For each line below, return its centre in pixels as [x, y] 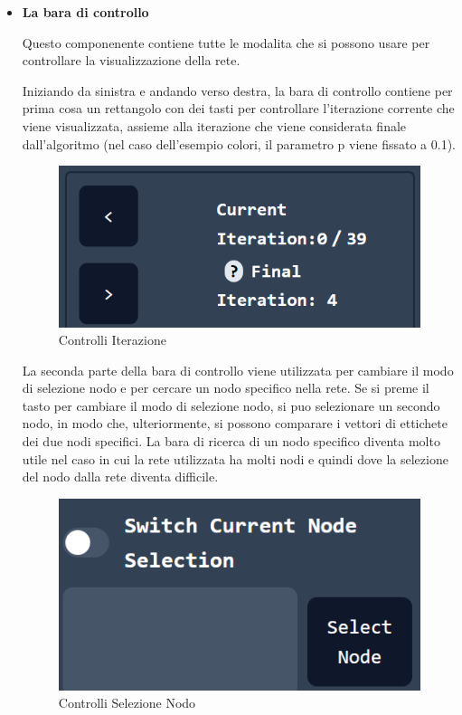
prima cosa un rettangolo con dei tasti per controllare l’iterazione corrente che [238, 108]
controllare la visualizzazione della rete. [131, 60]
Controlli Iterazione [112, 340]
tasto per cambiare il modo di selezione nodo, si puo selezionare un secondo [231, 405]
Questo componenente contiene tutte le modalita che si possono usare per [226, 42]
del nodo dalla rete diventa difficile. [120, 477]
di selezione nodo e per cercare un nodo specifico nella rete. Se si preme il [226, 388]
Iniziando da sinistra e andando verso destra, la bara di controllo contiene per [237, 90]
